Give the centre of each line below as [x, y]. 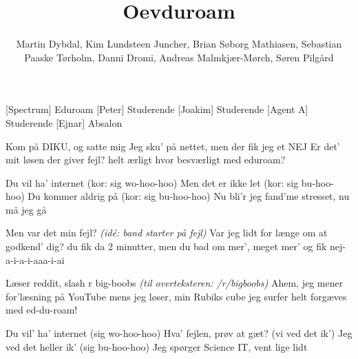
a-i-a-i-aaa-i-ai [35, 259]
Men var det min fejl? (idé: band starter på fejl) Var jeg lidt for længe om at [167, 233]
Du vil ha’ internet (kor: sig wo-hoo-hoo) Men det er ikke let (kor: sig [152, 182]
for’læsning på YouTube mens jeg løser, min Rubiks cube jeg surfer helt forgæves [176, 296]
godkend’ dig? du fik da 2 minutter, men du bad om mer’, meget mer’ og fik [166, 246]
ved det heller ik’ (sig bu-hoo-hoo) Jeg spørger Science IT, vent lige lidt [157, 346]
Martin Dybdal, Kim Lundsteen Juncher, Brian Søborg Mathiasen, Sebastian [179, 44]
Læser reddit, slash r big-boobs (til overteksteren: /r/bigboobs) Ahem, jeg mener [175, 283]
